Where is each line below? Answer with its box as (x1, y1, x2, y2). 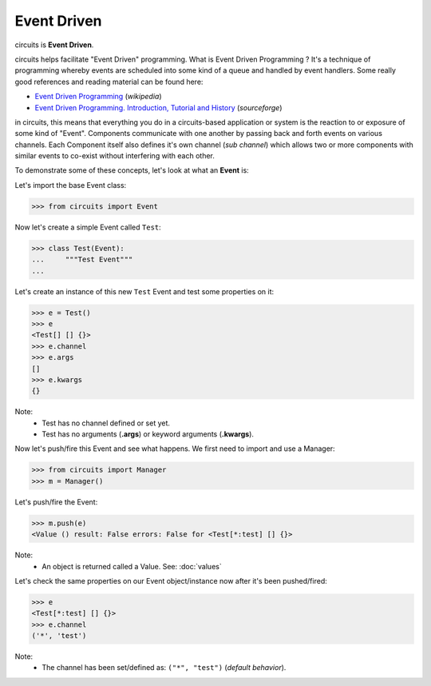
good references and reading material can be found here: (14, 77, 204, 86)
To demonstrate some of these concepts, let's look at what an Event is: (14, 166, 249, 175)
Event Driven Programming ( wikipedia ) (34, 92, 163, 102)
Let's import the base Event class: (14, 180, 127, 189)
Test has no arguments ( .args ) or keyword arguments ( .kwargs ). (42, 429, 255, 439)
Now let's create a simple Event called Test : (14, 222, 161, 232)
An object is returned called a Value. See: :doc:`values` (42, 561, 223, 571)
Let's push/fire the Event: (14, 497, 98, 507)
